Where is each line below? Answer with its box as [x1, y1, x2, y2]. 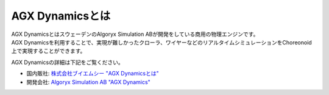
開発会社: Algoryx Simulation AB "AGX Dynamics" [26, 78, 150, 85]
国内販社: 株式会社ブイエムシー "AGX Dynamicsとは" [26, 70, 160, 77]
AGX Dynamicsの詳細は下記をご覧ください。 [11, 58, 124, 66]
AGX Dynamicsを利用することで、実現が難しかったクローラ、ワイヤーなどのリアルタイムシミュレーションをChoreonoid [11, 38, 312, 46]
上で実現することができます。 [11, 47, 86, 55]
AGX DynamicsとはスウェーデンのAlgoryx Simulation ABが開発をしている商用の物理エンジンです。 [11, 30, 259, 38]
